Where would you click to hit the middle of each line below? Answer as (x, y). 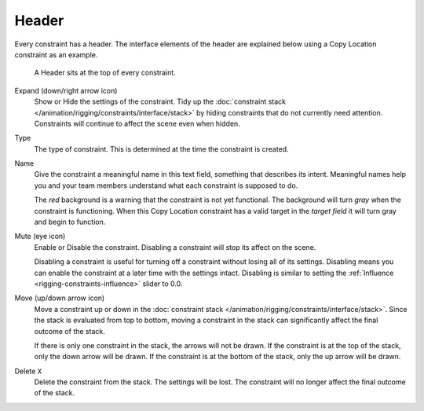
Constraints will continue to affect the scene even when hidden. (137, 123)
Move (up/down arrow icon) (60, 298)
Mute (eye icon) (40, 237)
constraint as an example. (56, 54)
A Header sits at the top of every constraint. (105, 73)
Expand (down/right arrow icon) (66, 90)
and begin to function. (70, 222)
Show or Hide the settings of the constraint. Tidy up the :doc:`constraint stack (160, 101)
